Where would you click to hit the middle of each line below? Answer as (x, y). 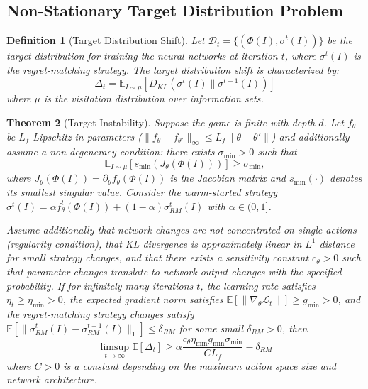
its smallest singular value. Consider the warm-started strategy (142, 192)
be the (340, 40)
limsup (115, 347)
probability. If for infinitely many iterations (100, 285)
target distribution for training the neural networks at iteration (142, 56)
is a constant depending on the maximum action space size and (200, 365)
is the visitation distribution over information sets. (154, 98)
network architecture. (52, 379)
